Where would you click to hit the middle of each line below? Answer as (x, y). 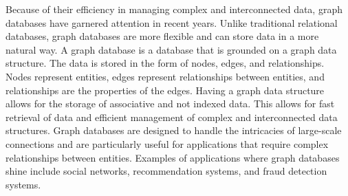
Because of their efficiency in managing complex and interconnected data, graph (174, 9)
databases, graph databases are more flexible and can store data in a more (162, 36)
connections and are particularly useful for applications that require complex (167, 143)
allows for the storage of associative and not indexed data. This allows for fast (170, 104)
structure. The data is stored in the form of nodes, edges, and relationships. (165, 63)
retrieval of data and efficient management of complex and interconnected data (172, 117)
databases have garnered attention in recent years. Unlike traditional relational (172, 22)
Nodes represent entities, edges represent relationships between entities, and (165, 76)
